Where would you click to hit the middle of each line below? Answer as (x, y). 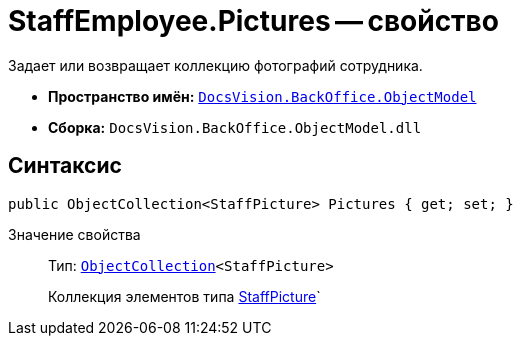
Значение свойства (74, 234)
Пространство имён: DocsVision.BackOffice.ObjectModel (262, 96)
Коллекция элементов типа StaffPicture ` (184, 296)
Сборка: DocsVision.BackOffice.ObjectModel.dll (235, 127)
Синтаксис (65, 166)
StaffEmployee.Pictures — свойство (253, 21)
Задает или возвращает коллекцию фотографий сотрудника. (215, 65)
